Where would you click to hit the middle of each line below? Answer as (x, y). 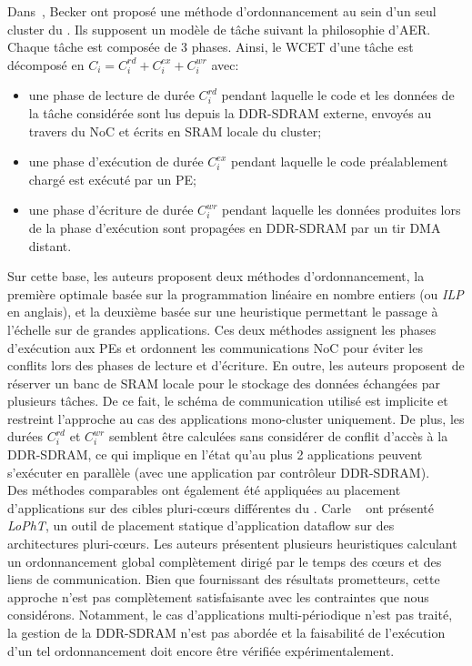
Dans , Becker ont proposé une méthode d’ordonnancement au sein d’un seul (222, 11)
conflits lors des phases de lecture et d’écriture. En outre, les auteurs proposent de (236, 365)
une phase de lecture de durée (111, 95)
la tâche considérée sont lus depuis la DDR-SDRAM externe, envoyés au (230, 112)
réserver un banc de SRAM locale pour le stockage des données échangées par (224, 383)
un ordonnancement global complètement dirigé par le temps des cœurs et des (225, 561)
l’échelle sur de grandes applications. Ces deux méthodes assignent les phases (222, 329)
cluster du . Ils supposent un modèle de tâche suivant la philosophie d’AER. (219, 29)
